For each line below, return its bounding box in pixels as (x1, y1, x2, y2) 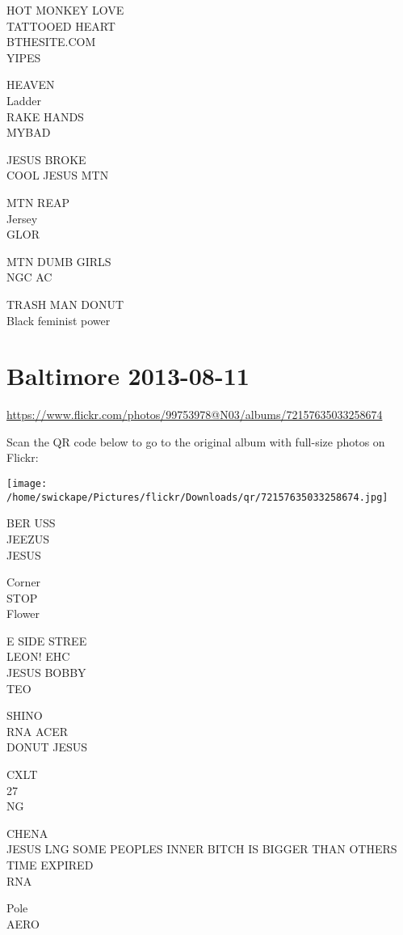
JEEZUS (6, 530, 50, 547)
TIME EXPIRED (6, 857, 94, 873)
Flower (6, 605, 40, 622)
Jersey (6, 209, 38, 226)
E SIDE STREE (6, 632, 87, 649)
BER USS (6, 514, 56, 531)
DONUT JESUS (6, 738, 88, 755)
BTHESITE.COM (6, 33, 96, 50)
